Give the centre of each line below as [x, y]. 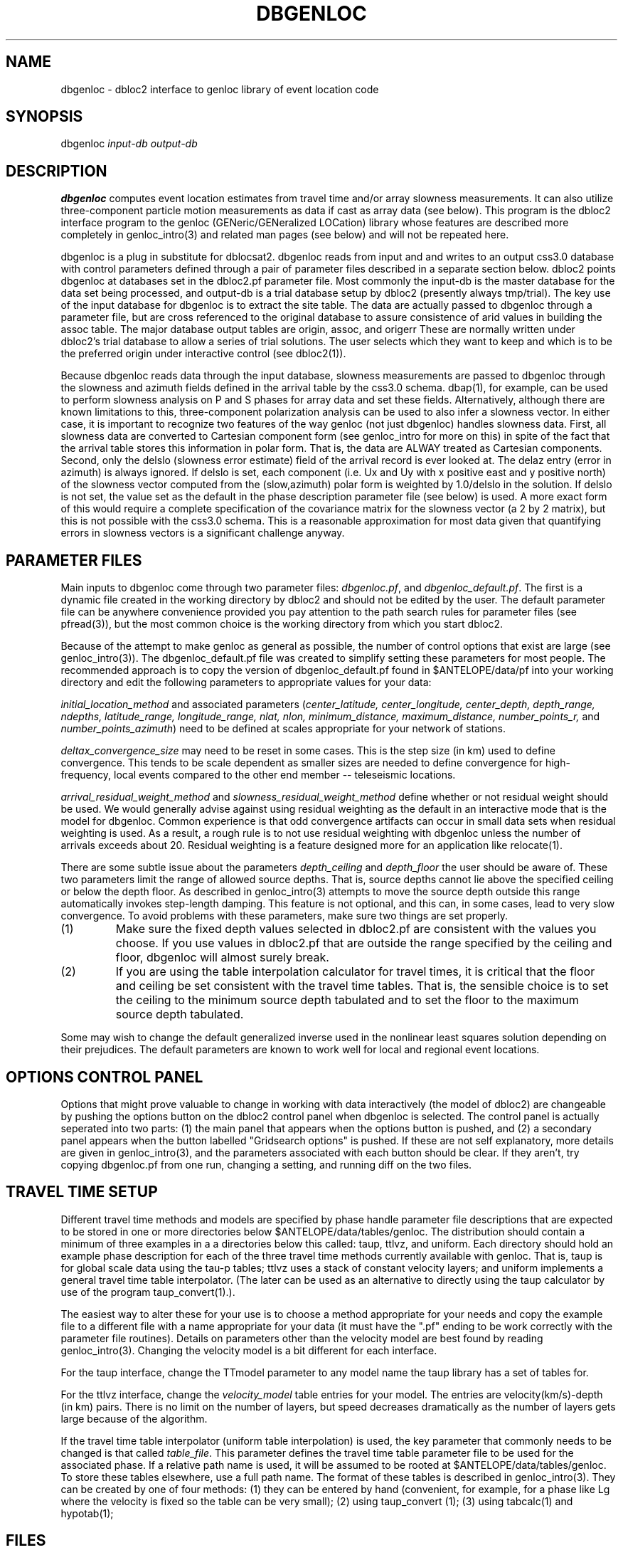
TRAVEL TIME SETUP [82, 1192]
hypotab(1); [87, 1513]
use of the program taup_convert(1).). [148, 1292]
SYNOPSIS [44, 117]
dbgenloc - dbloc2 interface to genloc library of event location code [220, 89]
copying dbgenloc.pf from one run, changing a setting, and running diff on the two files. [266, 1164]
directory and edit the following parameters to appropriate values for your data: [246, 682]
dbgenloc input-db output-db [129, 144]
